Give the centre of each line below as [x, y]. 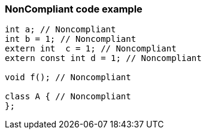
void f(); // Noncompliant [68, 77]
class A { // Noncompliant [68, 97]
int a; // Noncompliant [60, 30]
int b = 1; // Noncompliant [71, 39]
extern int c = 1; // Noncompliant [91, 49]
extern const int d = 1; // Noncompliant [103, 58]
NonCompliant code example [74, 9]
